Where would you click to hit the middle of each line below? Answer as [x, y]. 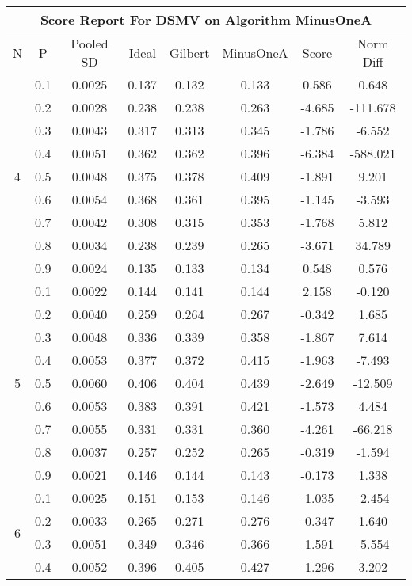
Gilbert [189, 52]
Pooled [90, 43]
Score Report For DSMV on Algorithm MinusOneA [206, 19]
